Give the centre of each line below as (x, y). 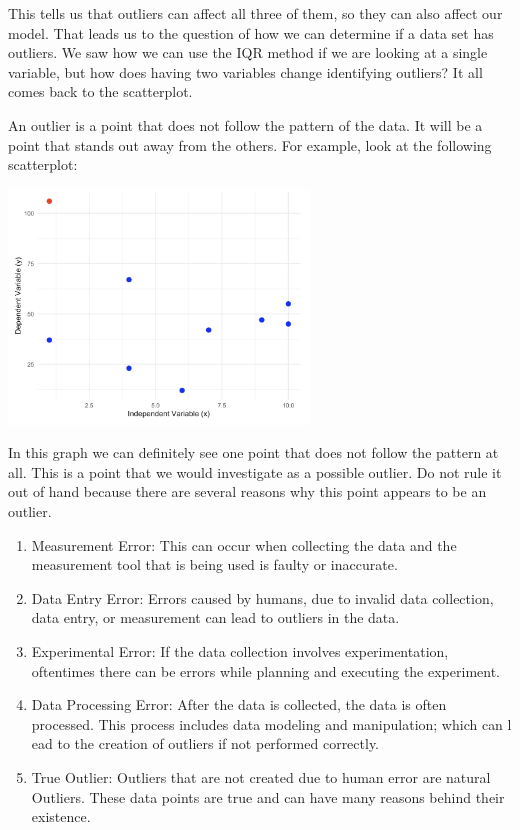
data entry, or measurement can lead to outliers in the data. (215, 617)
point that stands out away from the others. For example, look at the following (250, 144)
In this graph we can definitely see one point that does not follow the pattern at (253, 452)
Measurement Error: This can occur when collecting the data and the (244, 544)
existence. (61, 816)
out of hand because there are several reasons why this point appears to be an (247, 491)
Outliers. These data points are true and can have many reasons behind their (268, 796)
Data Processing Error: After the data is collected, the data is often (239, 704)
